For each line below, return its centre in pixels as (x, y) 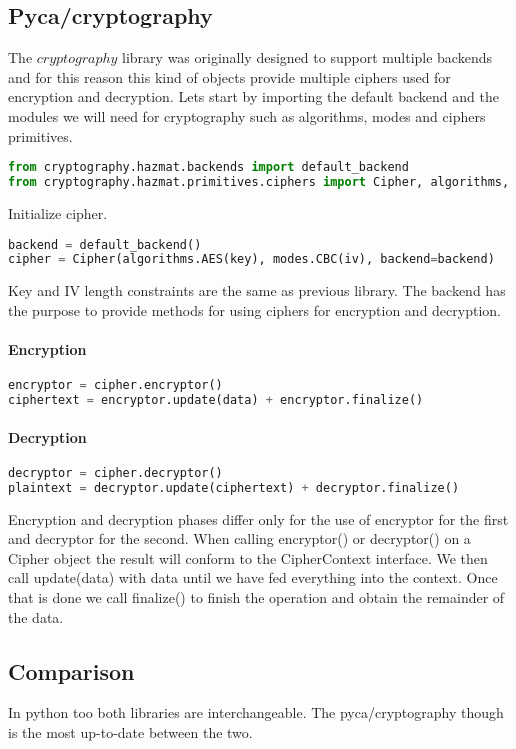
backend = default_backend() (105, 244)
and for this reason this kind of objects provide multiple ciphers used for (229, 76)
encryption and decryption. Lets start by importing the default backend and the (253, 96)
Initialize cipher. (58, 212)
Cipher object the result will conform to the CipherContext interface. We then (248, 557)
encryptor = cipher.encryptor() (115, 385)
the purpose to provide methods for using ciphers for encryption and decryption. (254, 309)
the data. (36, 616)
